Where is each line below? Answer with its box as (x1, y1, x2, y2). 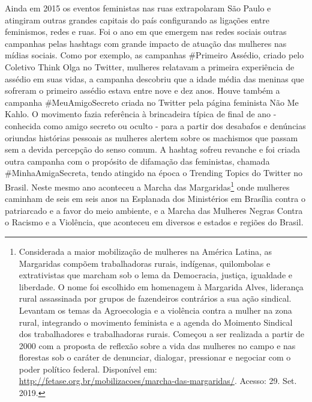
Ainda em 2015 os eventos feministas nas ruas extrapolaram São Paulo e (5, 2, 271, 14)
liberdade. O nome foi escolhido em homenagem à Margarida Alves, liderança (19, 280, 304, 293)
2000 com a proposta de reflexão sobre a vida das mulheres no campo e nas (19, 339, 296, 352)
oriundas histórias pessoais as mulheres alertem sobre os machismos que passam (5, 131, 298, 144)
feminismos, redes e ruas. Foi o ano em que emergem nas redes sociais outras (5, 25, 287, 38)
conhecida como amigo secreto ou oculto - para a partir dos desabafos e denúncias (5, 119, 306, 132)
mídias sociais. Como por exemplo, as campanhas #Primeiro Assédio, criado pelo (5, 49, 304, 61)
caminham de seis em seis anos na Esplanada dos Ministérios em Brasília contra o (5, 192, 305, 205)
